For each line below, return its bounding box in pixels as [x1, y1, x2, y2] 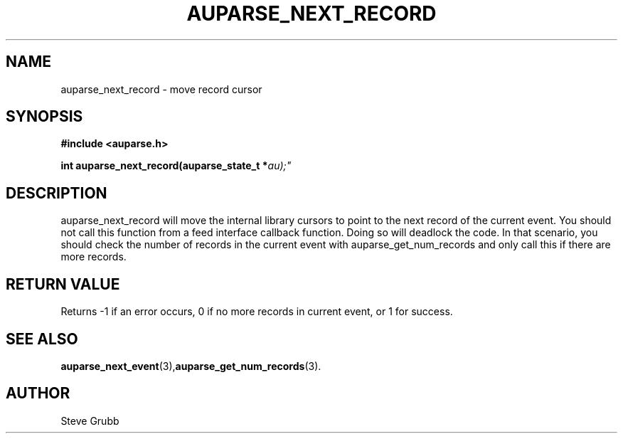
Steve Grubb [60, 414, 119, 427]
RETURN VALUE [6, 275, 120, 293]
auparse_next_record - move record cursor [60, 83, 262, 95]
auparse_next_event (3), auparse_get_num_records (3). [60, 359, 321, 372]
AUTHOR [6, 384, 70, 403]
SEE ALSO [6, 329, 78, 348]
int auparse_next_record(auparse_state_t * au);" [60, 159, 292, 172]
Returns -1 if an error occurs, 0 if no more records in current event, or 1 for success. [60, 305, 453, 318]
